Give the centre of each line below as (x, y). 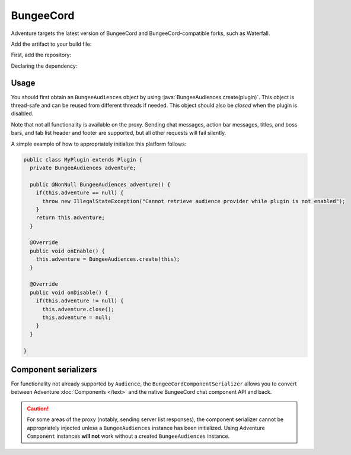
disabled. (22, 113)
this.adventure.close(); (79, 309)
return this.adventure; (70, 218)
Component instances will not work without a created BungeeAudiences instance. (128, 436)
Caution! (38, 408)
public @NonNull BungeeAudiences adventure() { (100, 184)
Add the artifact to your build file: (51, 44)
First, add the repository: (41, 55)
